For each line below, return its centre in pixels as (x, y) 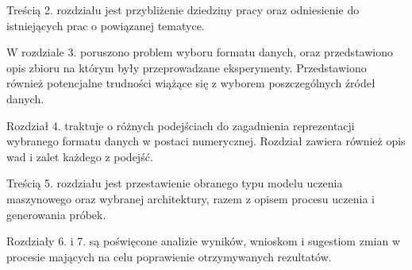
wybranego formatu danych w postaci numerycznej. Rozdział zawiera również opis (206, 141)
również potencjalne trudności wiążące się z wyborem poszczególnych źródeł (191, 83)
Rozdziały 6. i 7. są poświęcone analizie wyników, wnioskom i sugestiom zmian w (203, 241)
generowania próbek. (56, 214)
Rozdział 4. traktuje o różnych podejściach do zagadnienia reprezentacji (181, 125)
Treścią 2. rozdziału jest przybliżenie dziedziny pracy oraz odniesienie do (183, 10)
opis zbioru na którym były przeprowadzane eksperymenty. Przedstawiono (187, 67)
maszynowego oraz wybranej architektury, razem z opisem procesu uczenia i (191, 198)
